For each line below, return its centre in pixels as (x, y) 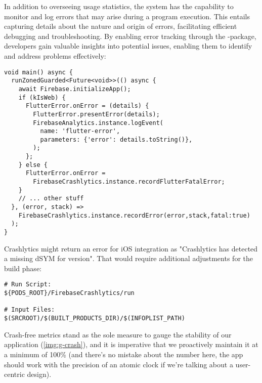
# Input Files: (30, 310)
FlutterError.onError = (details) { (87, 106)
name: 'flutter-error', (80, 131)
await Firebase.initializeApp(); (75, 89)
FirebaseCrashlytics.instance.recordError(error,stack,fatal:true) (134, 215)
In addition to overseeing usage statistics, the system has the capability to (119, 6)
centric (14, 374)
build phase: (23, 268)
